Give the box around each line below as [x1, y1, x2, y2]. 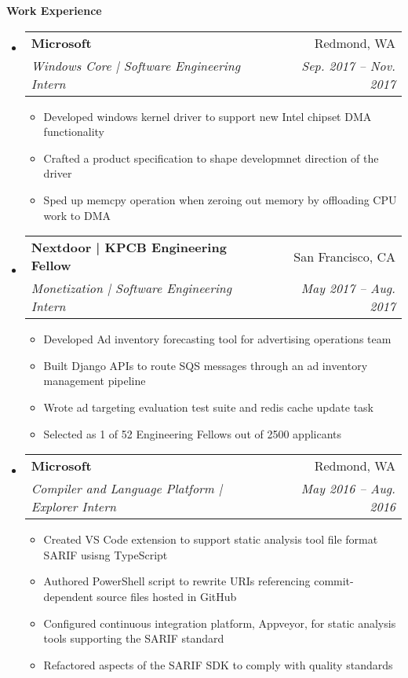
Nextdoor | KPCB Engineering [31, 238, 227, 257]
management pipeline [43, 372, 146, 389]
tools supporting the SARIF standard [43, 630, 224, 647]
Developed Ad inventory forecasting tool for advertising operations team [43, 331, 392, 347]
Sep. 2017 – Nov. [301, 56, 395, 75]
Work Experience [6, 2, 102, 18]
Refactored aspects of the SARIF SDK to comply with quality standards [43, 656, 393, 673]
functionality [43, 123, 105, 140]
